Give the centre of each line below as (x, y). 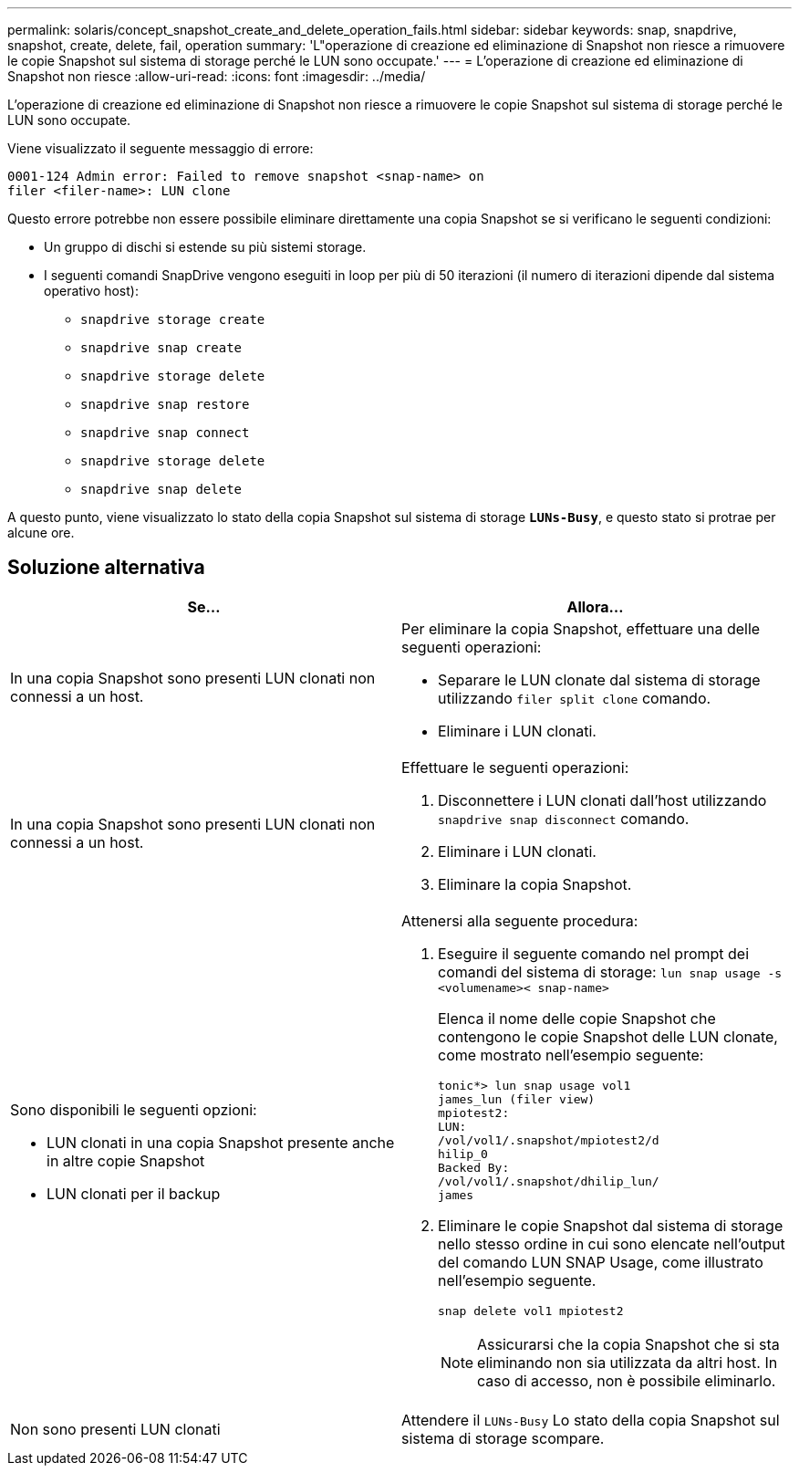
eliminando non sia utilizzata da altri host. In (628, 1362)
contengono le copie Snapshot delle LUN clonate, (608, 1036)
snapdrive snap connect (165, 433)
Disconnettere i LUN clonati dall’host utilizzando (602, 800)
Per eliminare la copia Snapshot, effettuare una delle (581, 628)
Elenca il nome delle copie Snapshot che (577, 1018)
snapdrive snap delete (161, 489)
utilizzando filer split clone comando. (575, 698)
